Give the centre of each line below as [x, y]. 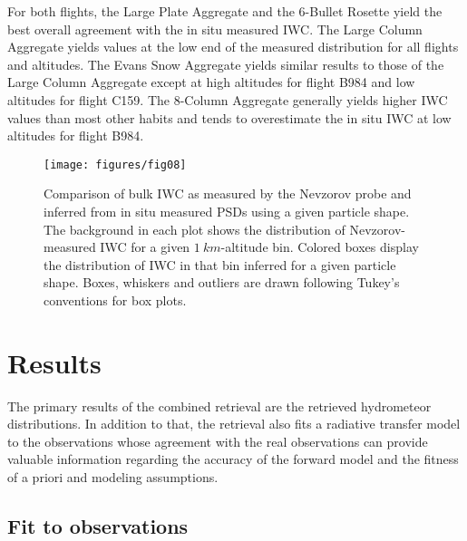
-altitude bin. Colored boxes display [320, 247]
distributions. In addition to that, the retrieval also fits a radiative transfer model [234, 424]
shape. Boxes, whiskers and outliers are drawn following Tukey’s [222, 282]
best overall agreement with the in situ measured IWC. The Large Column [215, 29]
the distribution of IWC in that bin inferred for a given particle [220, 264]
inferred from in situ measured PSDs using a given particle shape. [227, 211]
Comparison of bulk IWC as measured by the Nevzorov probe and [228, 193]
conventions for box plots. [115, 299]
